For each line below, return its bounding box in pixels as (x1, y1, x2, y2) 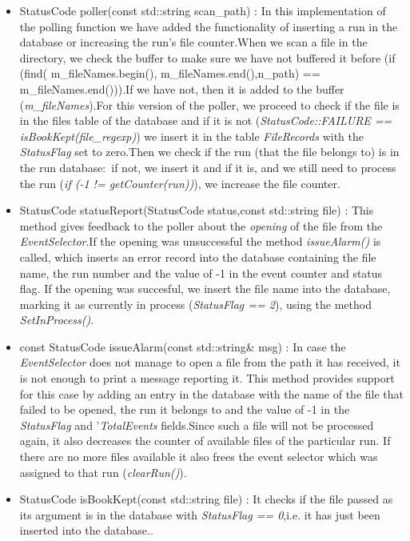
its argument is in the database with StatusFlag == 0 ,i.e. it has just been (19, 506, 380, 523)
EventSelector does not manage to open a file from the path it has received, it (19, 354, 400, 371)
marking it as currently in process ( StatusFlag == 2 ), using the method (19, 295, 372, 312)
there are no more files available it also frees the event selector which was (19, 448, 378, 465)
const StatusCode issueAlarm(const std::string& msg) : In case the (19, 338, 346, 355)
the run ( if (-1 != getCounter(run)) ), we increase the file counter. (19, 174, 340, 191)
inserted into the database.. (19, 522, 153, 539)
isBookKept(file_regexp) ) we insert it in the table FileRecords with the (19, 127, 364, 144)
